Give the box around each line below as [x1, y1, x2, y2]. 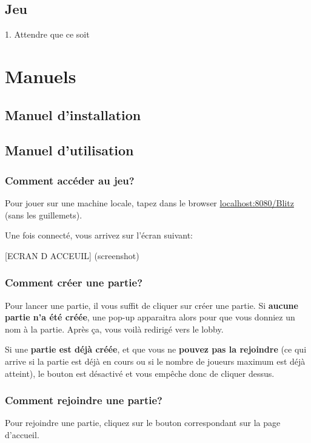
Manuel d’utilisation [5, 141, 134, 160]
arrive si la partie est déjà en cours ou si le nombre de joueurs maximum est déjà [5, 354, 306, 367]
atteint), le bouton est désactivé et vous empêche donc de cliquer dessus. [5, 367, 275, 379]
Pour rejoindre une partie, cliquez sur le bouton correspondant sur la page [5, 416, 281, 429]
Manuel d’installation [5, 105, 141, 124]
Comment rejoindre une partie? [5, 393, 162, 408]
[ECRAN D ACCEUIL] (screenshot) [5, 249, 139, 262]
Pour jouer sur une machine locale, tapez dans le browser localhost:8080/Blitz [5, 196, 294, 209]
